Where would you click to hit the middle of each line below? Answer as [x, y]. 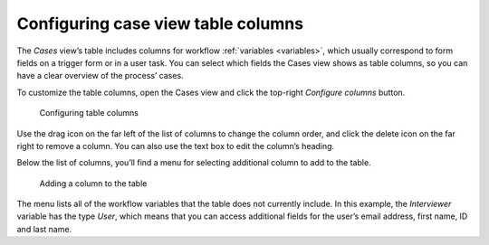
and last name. [44, 229]
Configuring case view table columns [160, 24]
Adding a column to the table [93, 183]
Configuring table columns [89, 113]
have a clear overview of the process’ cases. [101, 76]
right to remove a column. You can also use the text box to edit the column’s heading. [176, 146]
